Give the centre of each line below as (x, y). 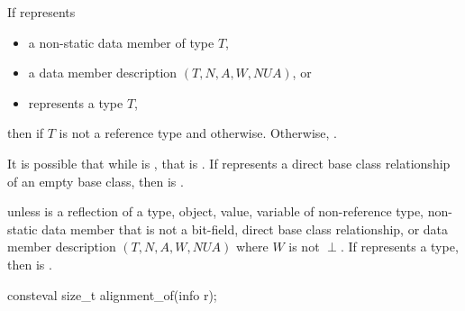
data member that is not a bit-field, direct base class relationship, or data (245, 229)
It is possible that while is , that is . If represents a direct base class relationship (229, 163)
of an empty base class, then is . (96, 181)
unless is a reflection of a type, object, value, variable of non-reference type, (215, 211)
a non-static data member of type (121, 42)
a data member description (103, 73)
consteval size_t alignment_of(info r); (112, 294)
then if (26, 133)
